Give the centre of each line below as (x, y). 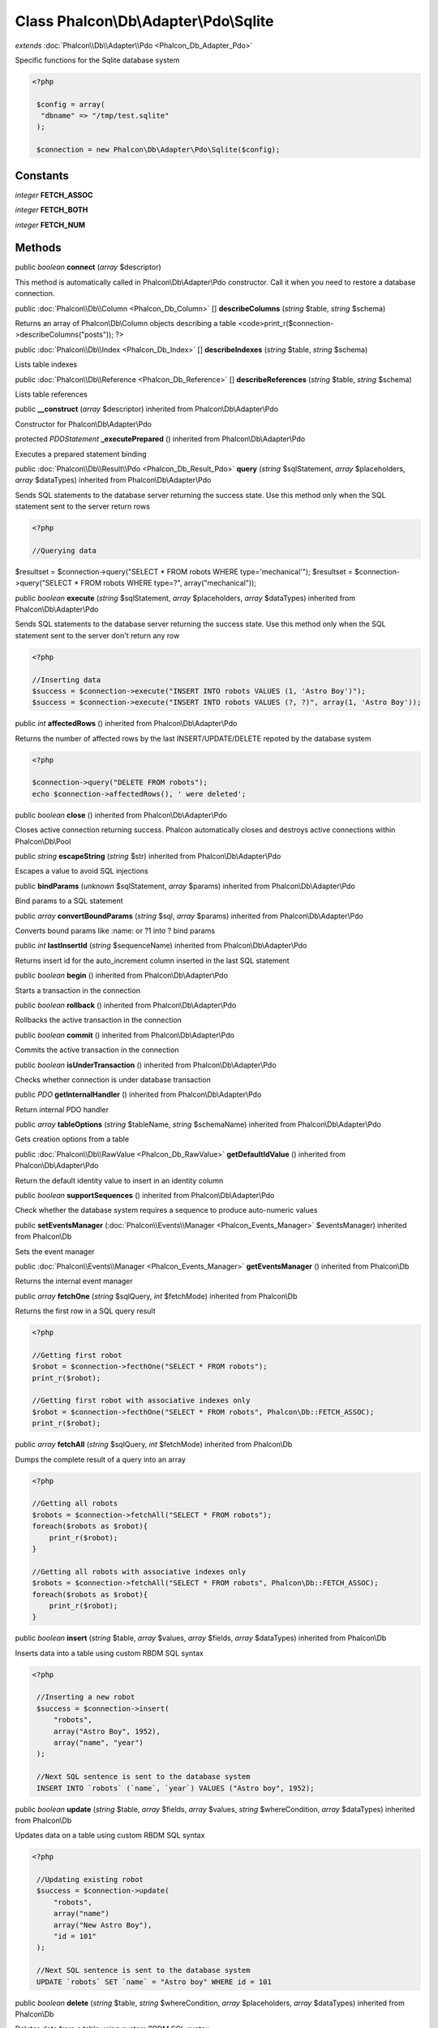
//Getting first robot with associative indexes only (141, 1401)
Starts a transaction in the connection (78, 990)
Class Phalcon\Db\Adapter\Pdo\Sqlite (144, 21)
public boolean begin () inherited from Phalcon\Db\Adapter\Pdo (122, 975)
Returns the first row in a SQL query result (85, 1311)
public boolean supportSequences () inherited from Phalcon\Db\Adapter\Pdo (145, 1196)
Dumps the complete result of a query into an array (101, 1459)
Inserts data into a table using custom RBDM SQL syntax (109, 1653)
